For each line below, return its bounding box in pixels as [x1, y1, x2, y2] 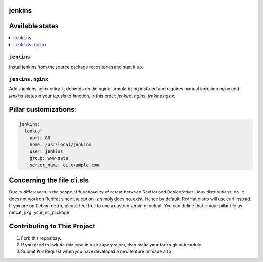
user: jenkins [29, 149, 63, 154]
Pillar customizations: [9, 105, 77, 114]
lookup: [24, 128, 43, 134]
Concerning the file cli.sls [9, 176, 89, 185]
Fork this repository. [21, 235, 62, 241]
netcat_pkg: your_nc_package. [9, 210, 71, 215]
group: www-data [29, 156, 68, 161]
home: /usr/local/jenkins [29, 141, 92, 147]
